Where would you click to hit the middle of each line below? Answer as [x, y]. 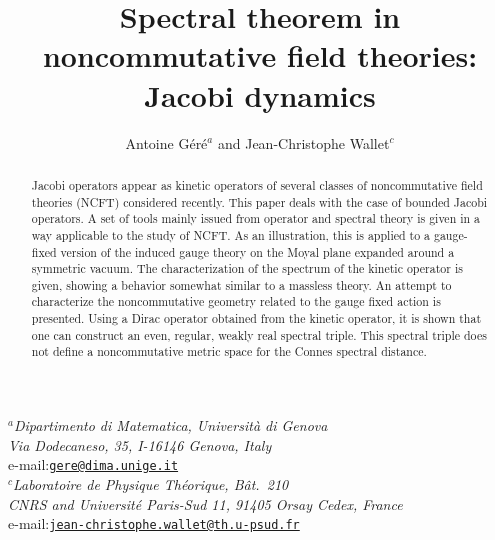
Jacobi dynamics [260, 94]
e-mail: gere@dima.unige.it [93, 464]
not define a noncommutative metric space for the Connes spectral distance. [229, 351]
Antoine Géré [166, 142]
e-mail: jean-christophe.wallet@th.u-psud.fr [154, 523]
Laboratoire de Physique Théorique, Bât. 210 [151, 483]
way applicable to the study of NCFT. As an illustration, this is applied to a [231, 234]
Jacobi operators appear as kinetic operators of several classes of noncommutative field [257, 184]
